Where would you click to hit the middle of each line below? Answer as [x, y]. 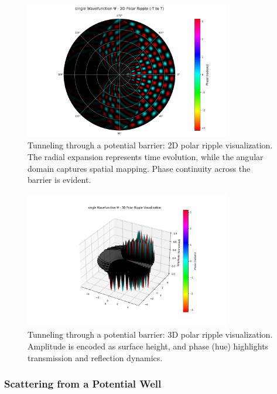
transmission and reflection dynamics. [95, 357]
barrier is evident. [59, 180]
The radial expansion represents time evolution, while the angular [146, 157]
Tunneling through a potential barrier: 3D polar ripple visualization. [150, 334]
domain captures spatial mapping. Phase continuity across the [139, 168]
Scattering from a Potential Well [83, 384]
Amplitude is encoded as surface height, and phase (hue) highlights [148, 346]
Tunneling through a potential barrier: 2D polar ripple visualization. [150, 145]
